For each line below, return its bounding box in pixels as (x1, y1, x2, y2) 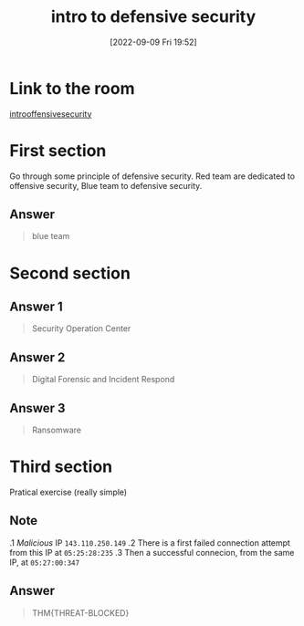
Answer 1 (9, 299, 64, 315)
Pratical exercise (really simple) (9, 486, 128, 497)
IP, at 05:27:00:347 (9, 557, 80, 568)
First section (9, 140, 107, 161)
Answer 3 (9, 400, 66, 416)
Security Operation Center (31, 323, 131, 334)
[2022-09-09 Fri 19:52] (109, 37, 198, 47)
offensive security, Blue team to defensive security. (9, 180, 203, 191)
